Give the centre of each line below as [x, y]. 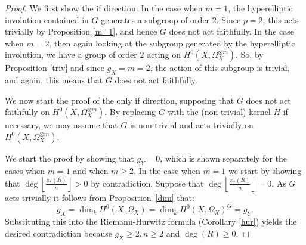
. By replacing [130, 112]
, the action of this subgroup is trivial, [220, 68]
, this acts [281, 19]
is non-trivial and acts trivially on [192, 125]
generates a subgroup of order [155, 19]
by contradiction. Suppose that [147, 183]
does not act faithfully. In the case [231, 31]
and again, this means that [54, 80]
